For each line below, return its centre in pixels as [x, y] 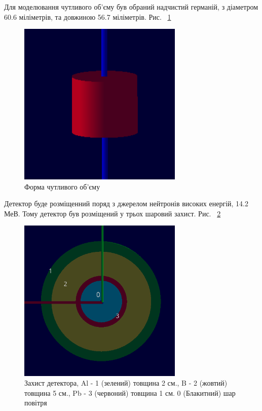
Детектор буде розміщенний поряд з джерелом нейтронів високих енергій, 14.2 [126, 203]
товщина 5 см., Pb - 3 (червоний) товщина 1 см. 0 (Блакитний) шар [130, 393]
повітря [36, 403]
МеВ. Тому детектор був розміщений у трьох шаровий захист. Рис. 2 [113, 213]
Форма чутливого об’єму [62, 186]
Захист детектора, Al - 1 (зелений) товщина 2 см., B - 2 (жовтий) [126, 383]
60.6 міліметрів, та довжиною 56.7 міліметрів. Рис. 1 [88, 16]
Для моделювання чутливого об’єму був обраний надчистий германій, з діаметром [131, 7]
